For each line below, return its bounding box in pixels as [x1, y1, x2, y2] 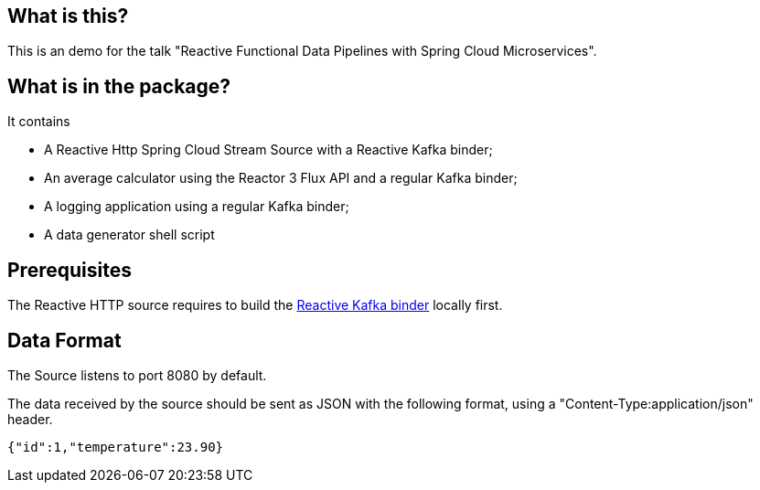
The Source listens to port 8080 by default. [7, 367, 267, 383]
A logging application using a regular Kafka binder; [44, 198, 349, 215]
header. [7, 410, 53, 427]
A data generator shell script [44, 227, 215, 243]
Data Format [7, 328, 122, 352]
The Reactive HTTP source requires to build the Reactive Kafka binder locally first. [7, 297, 503, 314]
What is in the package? [7, 74, 231, 98]
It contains [7, 113, 70, 130]
